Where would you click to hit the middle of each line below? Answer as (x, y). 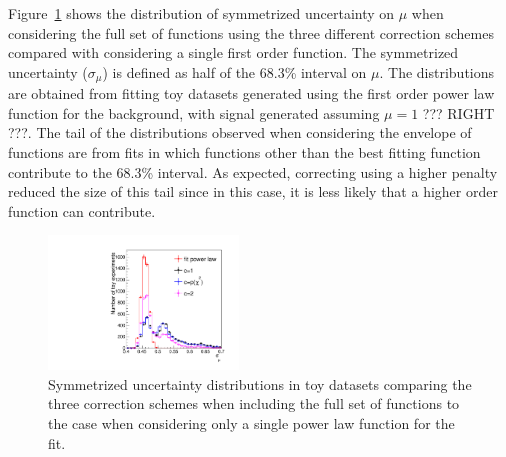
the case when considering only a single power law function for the (251, 423)
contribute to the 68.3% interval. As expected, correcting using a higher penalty (253, 171)
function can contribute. (82, 210)
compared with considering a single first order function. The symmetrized (233, 52)
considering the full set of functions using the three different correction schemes (251, 32)
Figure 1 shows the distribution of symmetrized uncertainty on (201, 13)
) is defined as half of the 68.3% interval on (234, 71)
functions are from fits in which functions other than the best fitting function (244, 152)
